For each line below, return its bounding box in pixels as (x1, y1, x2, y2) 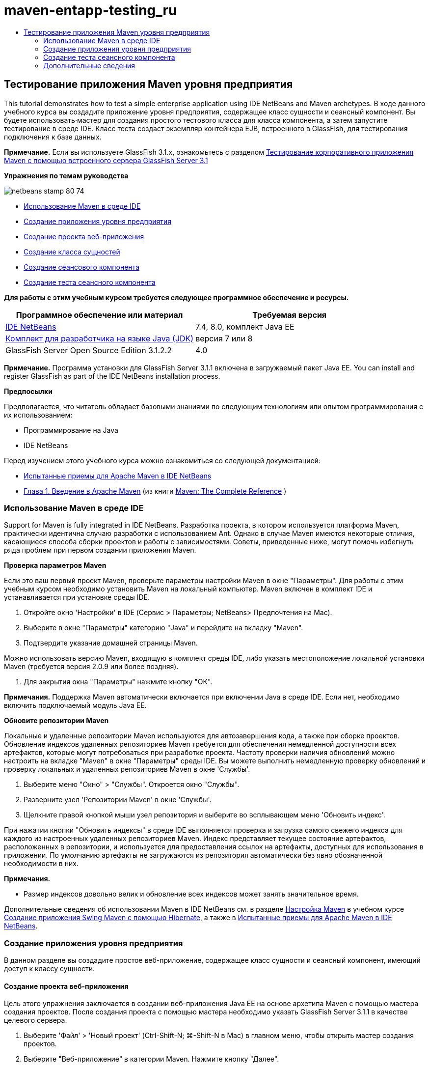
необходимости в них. (4, 859, 79, 868)
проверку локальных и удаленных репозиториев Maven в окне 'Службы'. (4, 765, 250, 774)
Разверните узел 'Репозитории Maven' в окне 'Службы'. (24, 795, 212, 804)
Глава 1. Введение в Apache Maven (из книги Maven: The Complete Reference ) (24, 486, 287, 495)
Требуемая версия (252, 309, 327, 320)
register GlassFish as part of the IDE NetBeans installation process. (4, 371, 220, 380)
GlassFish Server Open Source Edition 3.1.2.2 (5, 345, 172, 355)
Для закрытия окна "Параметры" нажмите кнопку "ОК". (24, 677, 213, 686)
